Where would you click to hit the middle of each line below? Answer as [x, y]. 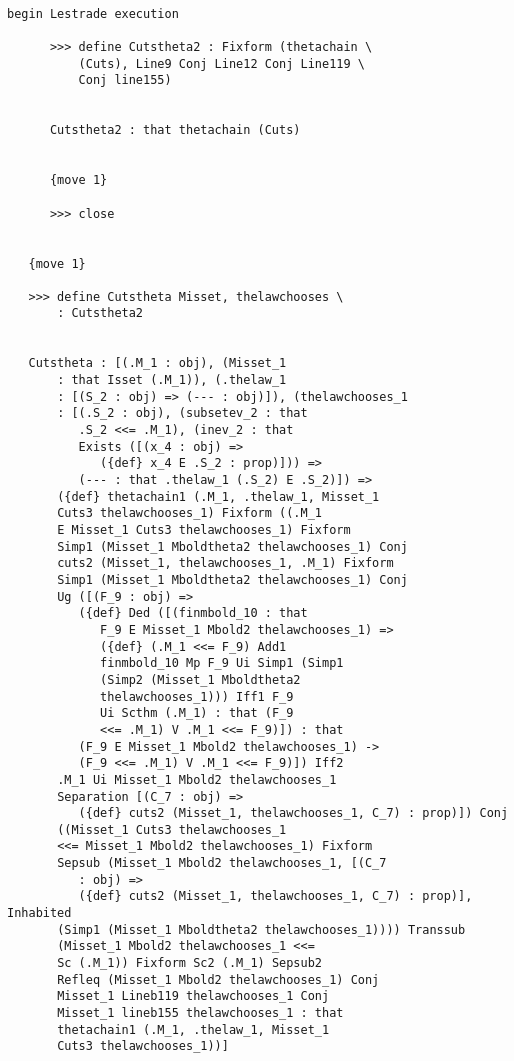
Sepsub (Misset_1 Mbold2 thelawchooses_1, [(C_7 [222, 863]
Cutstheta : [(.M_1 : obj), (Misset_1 [157, 363]
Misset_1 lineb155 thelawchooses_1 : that [200, 1013]
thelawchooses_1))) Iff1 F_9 [197, 696]
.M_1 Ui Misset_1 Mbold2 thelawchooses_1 [197, 779]
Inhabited [39, 913]
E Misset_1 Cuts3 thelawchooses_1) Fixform [204, 530]
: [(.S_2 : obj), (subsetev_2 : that [182, 413]
